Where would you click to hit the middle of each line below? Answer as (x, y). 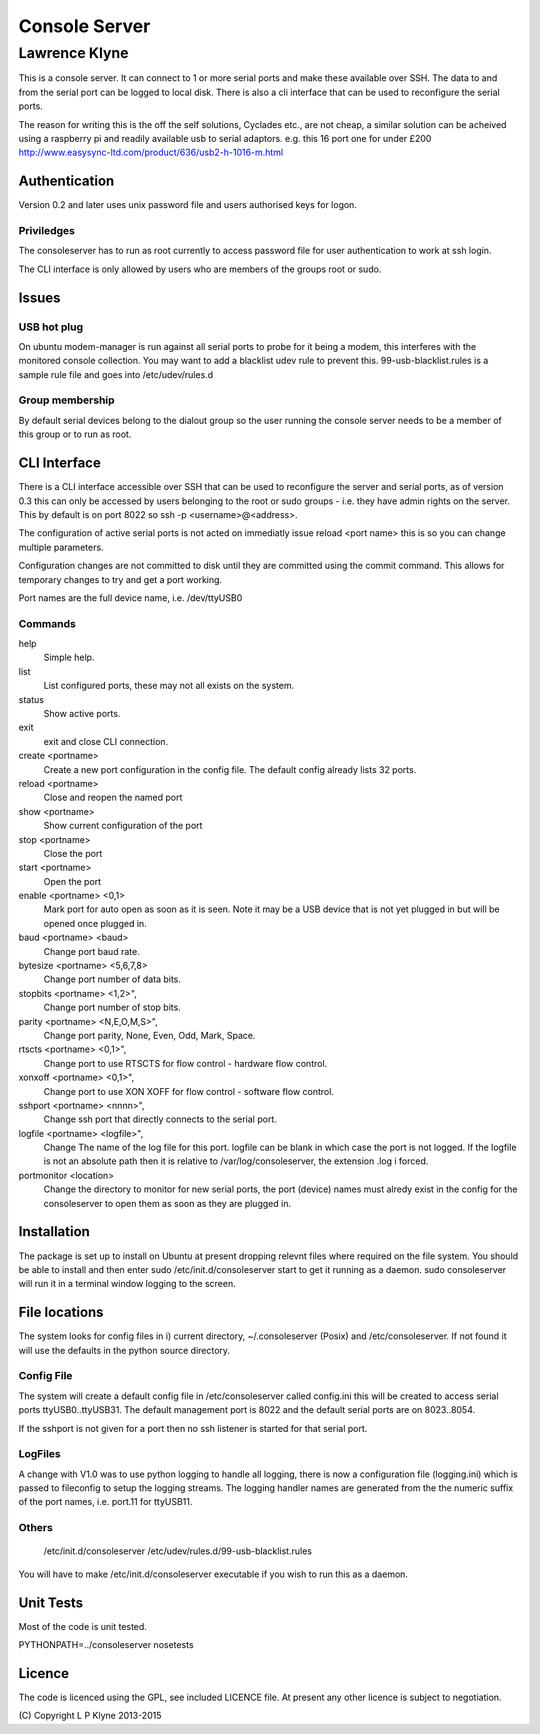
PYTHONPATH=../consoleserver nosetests (106, 1645)
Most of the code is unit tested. (82, 1626)
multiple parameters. (61, 547)
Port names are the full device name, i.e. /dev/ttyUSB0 (130, 597)
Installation (54, 1231)
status (31, 699)
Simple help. (69, 657)
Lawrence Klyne (73, 53)
